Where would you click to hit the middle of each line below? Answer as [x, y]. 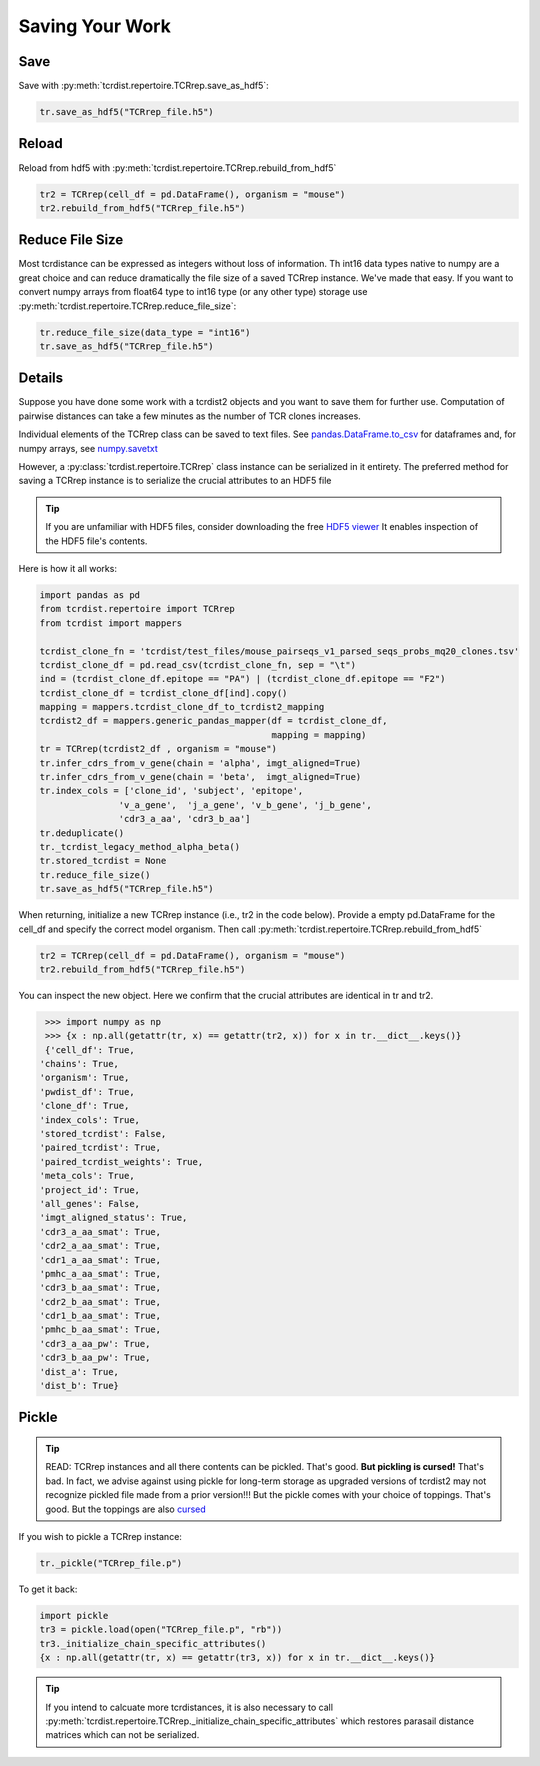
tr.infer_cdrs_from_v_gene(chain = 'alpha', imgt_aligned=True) [200, 763]
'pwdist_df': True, [87, 1091]
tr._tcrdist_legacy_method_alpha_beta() [139, 846]
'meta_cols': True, [87, 1176]
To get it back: [48, 1589]
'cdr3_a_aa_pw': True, [95, 1343]
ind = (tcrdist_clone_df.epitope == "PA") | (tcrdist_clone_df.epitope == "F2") [242, 679]
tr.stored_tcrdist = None [103, 861]
